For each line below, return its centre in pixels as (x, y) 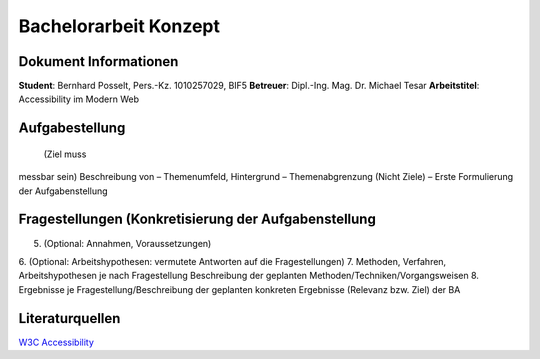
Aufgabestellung (72, 128)
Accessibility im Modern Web (79, 99)
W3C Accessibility (56, 342)
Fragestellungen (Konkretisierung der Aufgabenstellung (197, 219)
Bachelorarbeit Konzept (119, 26)
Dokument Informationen (98, 61)
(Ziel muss (65, 154)
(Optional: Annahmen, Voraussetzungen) (127, 243)
